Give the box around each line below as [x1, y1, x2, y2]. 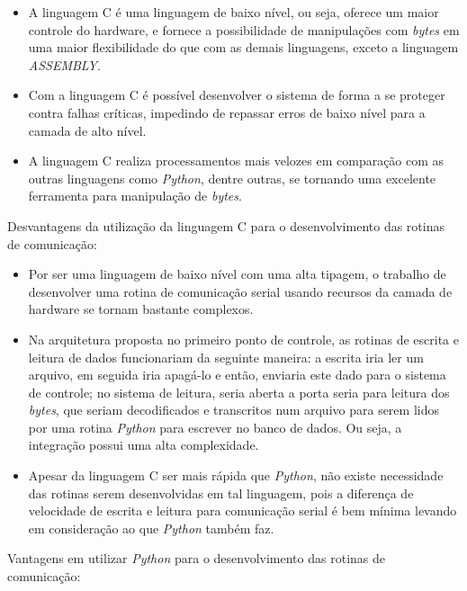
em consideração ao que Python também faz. [28, 518, 274, 537]
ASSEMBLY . [28, 55, 101, 74]
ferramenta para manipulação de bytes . [28, 186, 242, 205]
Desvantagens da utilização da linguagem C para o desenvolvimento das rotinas [7, 216, 445, 235]
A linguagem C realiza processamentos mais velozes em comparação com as [28, 151, 445, 170]
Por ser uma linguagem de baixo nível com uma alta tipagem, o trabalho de [28, 264, 446, 283]
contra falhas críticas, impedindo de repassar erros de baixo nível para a [28, 103, 426, 121]
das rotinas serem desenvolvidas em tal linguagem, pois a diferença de [28, 483, 414, 502]
